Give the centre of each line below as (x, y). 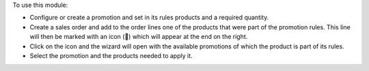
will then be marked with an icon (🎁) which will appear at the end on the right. (139, 37)
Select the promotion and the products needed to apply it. (111, 55)
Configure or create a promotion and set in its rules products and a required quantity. (149, 18)
